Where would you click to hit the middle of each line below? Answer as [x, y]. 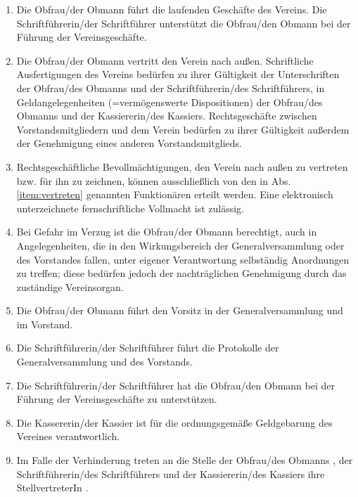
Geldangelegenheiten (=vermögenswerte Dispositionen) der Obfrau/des [170, 102]
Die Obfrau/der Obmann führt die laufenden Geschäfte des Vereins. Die [172, 9]
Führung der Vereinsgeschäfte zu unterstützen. [117, 399]
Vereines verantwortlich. [68, 436]
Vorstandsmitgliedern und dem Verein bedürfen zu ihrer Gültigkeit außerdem [183, 129]
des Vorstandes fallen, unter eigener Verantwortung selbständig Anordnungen [183, 259]
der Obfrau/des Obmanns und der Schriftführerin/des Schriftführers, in [171, 88]
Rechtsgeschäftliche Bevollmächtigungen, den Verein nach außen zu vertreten [182, 166]
